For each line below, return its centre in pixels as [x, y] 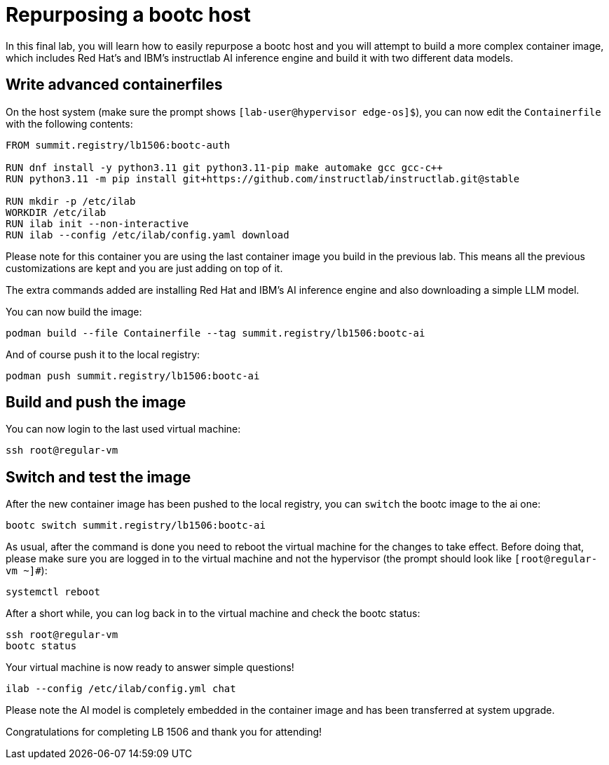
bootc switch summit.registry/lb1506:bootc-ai [136, 526]
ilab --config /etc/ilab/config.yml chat [121, 689]
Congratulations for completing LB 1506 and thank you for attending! [164, 732]
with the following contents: [69, 123]
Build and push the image [96, 402]
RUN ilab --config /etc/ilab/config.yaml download [148, 235]
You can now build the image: [74, 311]
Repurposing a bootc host [128, 15]
